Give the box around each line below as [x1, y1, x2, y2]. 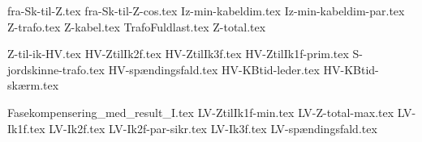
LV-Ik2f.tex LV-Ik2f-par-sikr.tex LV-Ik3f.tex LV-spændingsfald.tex [49, 119, 377, 136]
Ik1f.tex [7, 119, 45, 136]
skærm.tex [7, 77, 59, 94]
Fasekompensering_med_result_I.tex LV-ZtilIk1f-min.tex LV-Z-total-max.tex [7, 103, 394, 120]
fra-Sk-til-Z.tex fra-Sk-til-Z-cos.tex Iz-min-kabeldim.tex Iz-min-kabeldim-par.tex [7, 2, 405, 19]
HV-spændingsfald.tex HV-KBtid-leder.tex [108, 61, 320, 77]
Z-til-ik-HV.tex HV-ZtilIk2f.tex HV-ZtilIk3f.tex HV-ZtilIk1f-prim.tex [7, 45, 349, 62]
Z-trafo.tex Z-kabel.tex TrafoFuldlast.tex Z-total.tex [7, 18, 266, 35]
